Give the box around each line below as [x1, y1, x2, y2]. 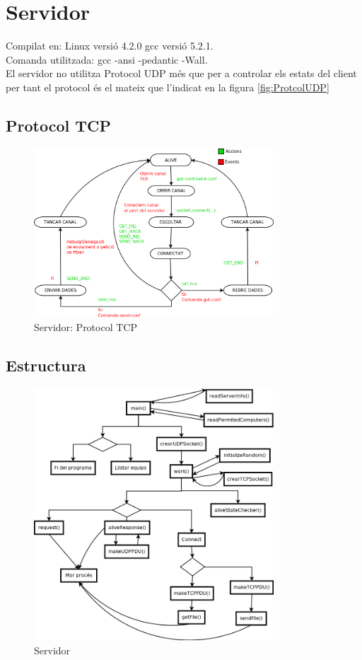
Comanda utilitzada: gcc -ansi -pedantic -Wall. [6, 52, 208, 66]
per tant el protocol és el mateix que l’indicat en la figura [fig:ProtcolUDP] [6, 79, 329, 94]
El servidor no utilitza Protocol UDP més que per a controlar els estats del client [6, 66, 357, 81]
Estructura [6, 354, 86, 376]
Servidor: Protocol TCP [34, 320, 137, 335]
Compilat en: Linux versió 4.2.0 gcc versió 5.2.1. [6, 38, 214, 53]
